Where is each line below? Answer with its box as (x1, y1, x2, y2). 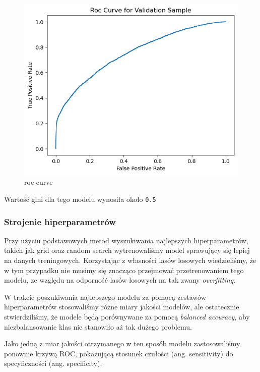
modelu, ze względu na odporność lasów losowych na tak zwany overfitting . (4, 275, 236, 285)
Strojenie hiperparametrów (4, 215, 116, 228)
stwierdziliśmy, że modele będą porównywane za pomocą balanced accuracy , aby (4, 311, 250, 322)
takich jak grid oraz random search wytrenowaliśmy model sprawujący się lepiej (4, 245, 250, 255)
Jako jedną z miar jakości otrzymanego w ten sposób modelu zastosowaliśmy (4, 338, 240, 349)
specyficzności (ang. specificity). (4, 358, 102, 368)
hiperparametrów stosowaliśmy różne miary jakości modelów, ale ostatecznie (4, 301, 239, 312)
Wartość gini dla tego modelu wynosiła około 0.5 (4, 193, 156, 204)
